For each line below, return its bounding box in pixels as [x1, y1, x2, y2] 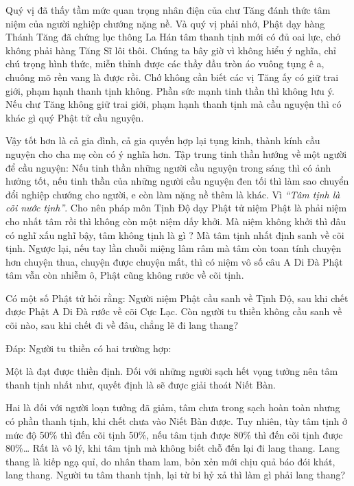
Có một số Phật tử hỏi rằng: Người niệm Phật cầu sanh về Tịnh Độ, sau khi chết [5, 290, 349, 305]
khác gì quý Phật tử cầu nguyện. [5, 110, 144, 124]
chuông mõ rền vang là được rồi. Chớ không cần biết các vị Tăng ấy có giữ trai [5, 69, 339, 84]
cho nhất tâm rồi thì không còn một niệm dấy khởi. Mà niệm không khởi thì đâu [5, 213, 346, 228]
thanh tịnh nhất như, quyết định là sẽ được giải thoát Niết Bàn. [5, 377, 276, 391]
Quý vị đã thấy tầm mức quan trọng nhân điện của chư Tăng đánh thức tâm [5, 3, 331, 16]
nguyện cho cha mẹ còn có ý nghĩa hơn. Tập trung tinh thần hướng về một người [5, 146, 347, 161]
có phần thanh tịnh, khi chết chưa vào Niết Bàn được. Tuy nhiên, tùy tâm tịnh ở [5, 414, 348, 428]
